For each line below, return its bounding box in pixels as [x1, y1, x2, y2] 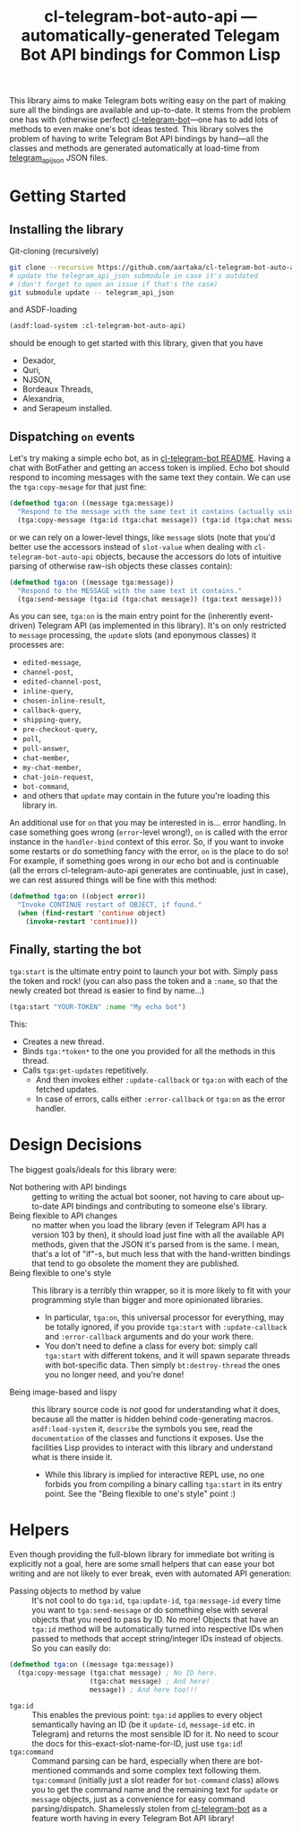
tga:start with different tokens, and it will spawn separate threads [44, 1350, 290, 1360]
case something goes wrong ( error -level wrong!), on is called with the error [9, 827, 288, 837]
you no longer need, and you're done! [44, 1368, 185, 1380]
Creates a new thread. [21, 1036, 105, 1047]
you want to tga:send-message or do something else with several [31, 1605, 269, 1615]
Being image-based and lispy [9, 1386, 117, 1397]
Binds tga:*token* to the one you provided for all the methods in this [21, 1045, 276, 1057]
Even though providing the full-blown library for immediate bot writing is [9, 1549, 275, 1560]
